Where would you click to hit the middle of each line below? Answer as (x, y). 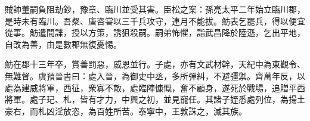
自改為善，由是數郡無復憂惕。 (63, 44)
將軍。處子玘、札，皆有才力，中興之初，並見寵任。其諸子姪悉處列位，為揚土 (155, 99)
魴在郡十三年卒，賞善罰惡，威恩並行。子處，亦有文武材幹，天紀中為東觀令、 (155, 64)
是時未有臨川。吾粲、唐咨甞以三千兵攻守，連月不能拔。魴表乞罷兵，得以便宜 (155, 21)
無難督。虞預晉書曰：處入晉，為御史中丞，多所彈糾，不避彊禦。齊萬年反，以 (155, 75)
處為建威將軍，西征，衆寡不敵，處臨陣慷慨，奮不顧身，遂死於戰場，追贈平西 (155, 87)
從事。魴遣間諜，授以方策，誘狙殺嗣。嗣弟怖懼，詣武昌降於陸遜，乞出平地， (155, 32)
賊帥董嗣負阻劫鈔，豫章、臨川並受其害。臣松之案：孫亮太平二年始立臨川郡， (155, 9)
